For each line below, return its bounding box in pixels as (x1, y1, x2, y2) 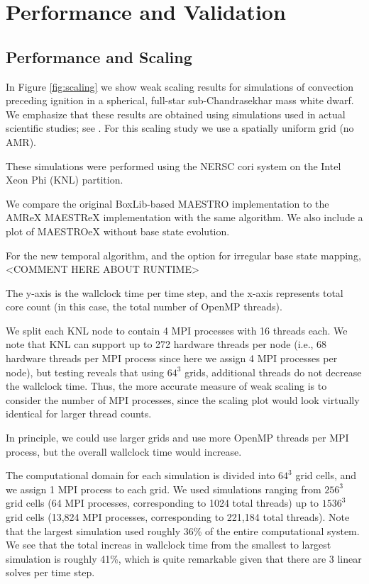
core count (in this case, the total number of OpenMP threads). (6, 299, 282, 314)
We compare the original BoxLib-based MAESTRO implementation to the (6, 196, 329, 210)
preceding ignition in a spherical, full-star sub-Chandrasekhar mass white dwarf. (6, 93, 354, 108)
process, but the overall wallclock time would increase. (6, 444, 242, 459)
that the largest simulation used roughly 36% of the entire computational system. (6, 523, 360, 538)
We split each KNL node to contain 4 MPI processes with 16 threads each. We (6, 322, 348, 337)
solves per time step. (6, 565, 95, 580)
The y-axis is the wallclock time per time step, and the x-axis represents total (6, 285, 343, 300)
